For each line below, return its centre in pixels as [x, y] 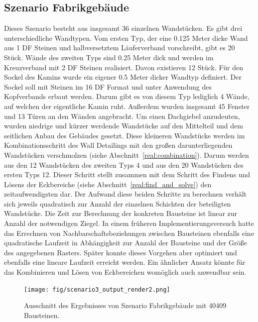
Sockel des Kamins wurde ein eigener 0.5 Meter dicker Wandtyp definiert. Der [123, 77]
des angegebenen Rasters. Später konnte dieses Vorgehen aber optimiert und [121, 252]
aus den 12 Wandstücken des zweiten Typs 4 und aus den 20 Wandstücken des [124, 164]
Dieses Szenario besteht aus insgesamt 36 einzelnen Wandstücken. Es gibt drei [123, 28]
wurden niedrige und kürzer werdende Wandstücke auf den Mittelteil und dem [124, 126]
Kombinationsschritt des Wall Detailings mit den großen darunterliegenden [118, 145]
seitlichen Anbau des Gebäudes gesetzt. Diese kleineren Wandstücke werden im [125, 135]
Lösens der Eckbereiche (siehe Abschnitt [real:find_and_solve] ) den [108, 184]
